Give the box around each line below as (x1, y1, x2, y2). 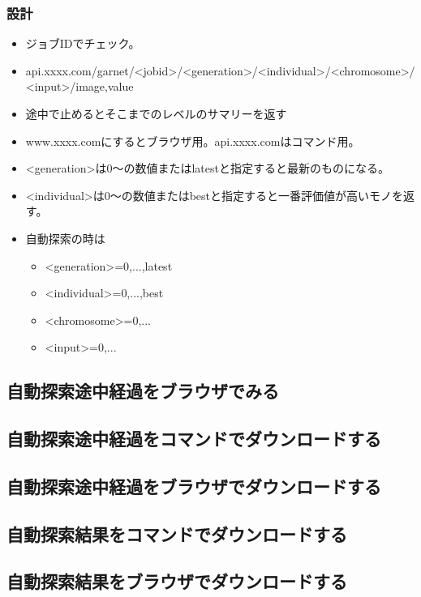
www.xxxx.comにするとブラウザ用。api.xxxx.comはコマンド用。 (25, 132, 360, 149)
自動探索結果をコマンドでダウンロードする (6, 521, 347, 546)
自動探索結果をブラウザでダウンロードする (6, 569, 347, 594)
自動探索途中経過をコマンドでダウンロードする (6, 426, 381, 451)
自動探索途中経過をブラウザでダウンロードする (6, 473, 381, 498)
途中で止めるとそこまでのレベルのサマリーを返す (25, 105, 287, 122)
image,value (75, 78, 134, 95)
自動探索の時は (25, 229, 105, 246)
